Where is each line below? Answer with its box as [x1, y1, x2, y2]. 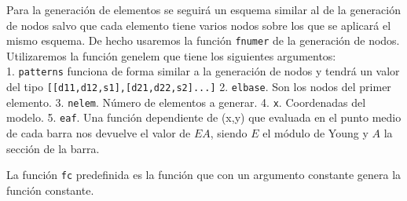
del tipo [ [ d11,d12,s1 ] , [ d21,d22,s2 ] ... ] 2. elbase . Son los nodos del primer [6, 79, 391, 95]
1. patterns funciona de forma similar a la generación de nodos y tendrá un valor [6, 63, 400, 79]
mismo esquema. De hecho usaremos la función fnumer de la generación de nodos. [6, 32, 400, 49]
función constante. [6, 181, 94, 198]
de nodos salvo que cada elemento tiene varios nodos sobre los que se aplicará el [6, 16, 391, 33]
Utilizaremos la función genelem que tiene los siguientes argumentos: [6, 47, 336, 64]
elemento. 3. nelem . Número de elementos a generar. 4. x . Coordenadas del [6, 93, 366, 110]
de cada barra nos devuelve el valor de [6, 125, 191, 141]
